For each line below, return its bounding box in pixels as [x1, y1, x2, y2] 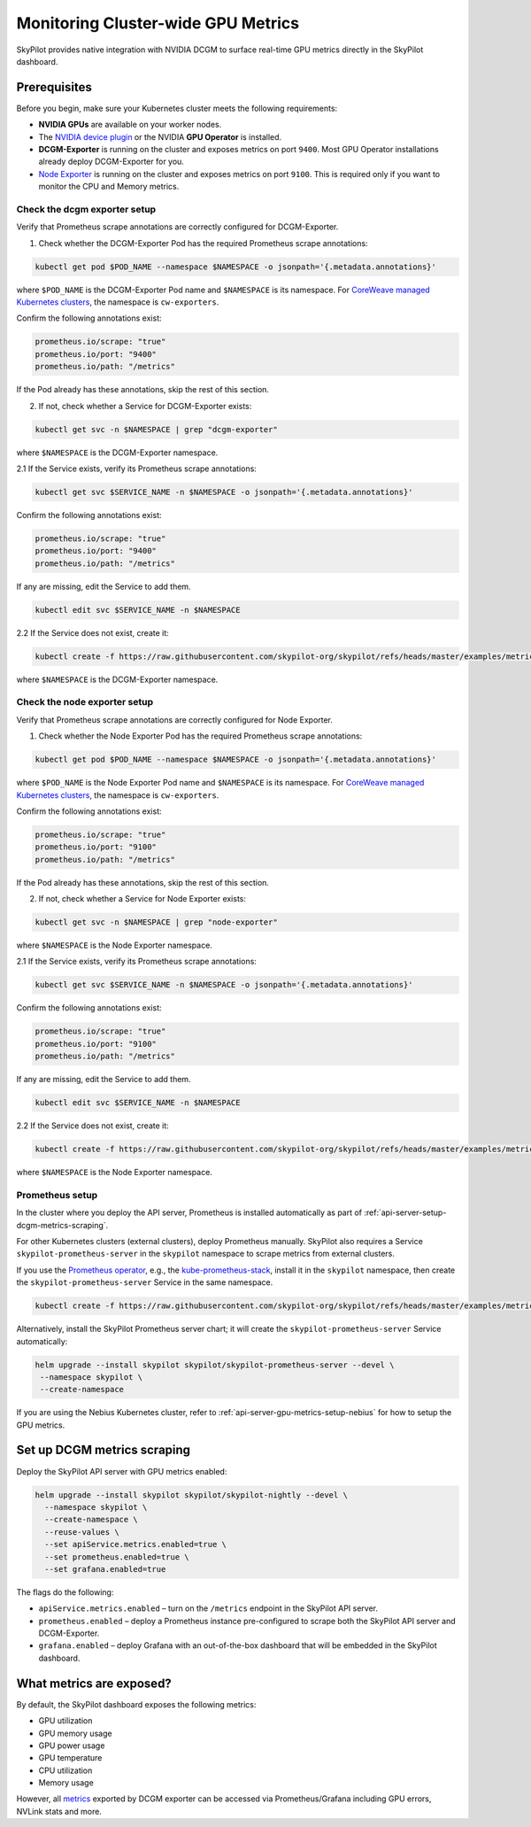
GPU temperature [38, 1753, 103, 1763]
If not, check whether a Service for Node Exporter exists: [38, 894, 247, 904]
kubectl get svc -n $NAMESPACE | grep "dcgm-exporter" [35, 424, 278, 434]
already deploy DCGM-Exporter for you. [38, 156, 185, 167]
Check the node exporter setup [16, 696, 154, 708]
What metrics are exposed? [16, 1676, 172, 1691]
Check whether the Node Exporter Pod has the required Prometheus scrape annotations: [38, 731, 363, 741]
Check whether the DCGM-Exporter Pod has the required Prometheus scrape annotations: [38, 237, 368, 248]
